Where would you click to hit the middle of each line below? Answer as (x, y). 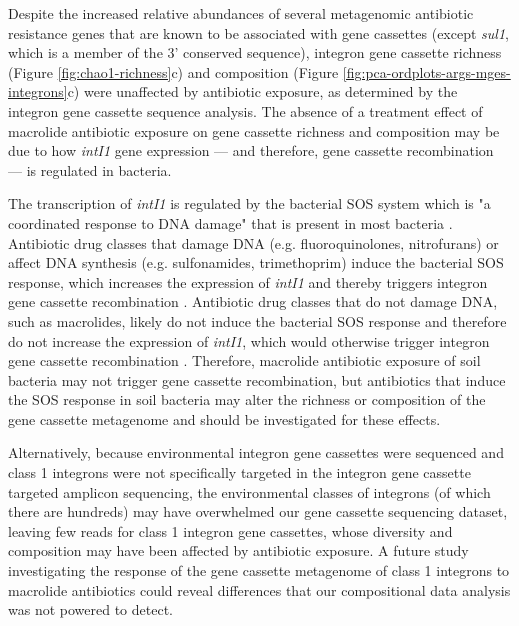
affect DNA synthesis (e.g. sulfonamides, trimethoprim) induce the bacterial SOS (256, 262)
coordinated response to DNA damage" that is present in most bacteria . (230, 222)
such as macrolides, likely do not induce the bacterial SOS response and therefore (257, 320)
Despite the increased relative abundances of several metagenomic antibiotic (241, 13)
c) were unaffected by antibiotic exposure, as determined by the (262, 91)
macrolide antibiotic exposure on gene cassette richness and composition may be (254, 130)
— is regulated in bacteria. (90, 169)
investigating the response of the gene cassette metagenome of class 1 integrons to (259, 570)
